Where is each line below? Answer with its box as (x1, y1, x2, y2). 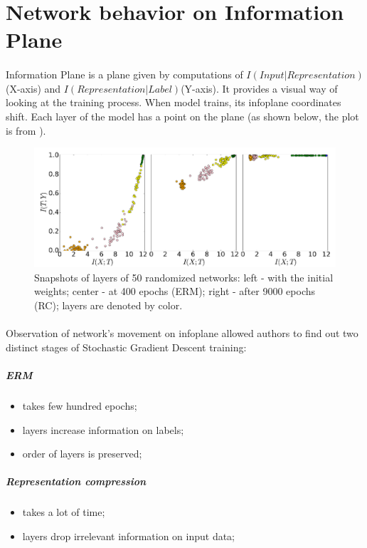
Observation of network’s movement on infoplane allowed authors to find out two (6, 326, 358, 341)
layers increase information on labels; (22, 422, 184, 437)
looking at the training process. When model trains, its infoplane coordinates (6, 95, 341, 110)
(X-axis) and (6, 81, 61, 95)
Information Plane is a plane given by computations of (6, 67, 243, 82)
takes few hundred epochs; (22, 398, 137, 413)
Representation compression (6, 474, 147, 489)
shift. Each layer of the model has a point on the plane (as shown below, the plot (6, 108, 359, 123)
